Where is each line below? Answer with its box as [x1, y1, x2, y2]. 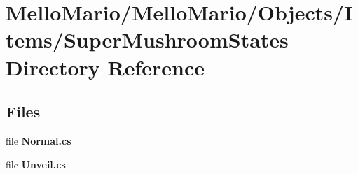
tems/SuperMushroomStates [6, 25, 289, 54]
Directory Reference [6, 52, 205, 81]
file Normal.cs [6, 133, 71, 147]
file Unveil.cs [6, 157, 66, 171]
